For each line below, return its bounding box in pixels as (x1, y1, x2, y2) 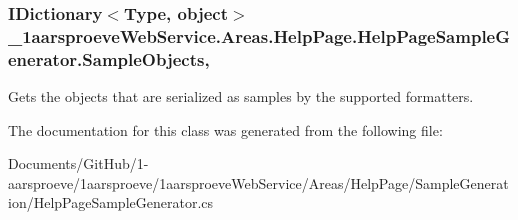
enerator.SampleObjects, (8, 46, 210, 71)
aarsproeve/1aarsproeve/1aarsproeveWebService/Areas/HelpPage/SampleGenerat (8, 172, 509, 193)
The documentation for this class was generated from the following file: (8, 119, 443, 140)
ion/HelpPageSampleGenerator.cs (8, 192, 214, 213)
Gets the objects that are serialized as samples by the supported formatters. (8, 86, 474, 107)
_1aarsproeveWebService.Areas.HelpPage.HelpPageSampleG (8, 23, 511, 48)
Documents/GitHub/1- (8, 153, 149, 174)
